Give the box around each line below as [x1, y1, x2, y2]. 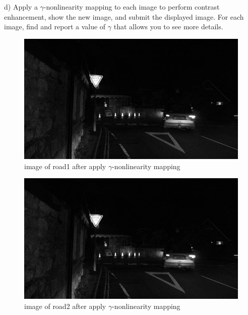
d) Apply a [4, 2, 38, 12]
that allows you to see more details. [113, 21, 223, 32]
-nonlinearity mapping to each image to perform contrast [43, 2, 220, 12]
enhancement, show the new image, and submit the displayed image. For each [4, 11, 244, 22]
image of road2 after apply [24, 300, 106, 311]
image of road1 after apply [24, 161, 106, 171]
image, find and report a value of [4, 21, 106, 32]
